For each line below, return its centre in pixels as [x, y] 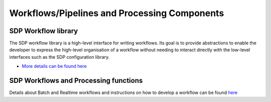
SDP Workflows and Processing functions [76, 81]
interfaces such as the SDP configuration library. [59, 57]
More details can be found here [54, 66]
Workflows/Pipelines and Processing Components [117, 13]
